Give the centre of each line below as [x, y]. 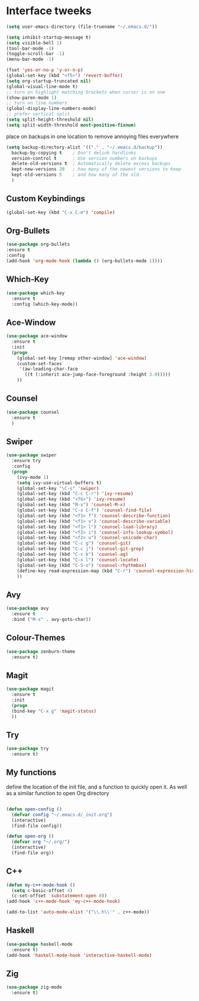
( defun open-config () [34, 809]
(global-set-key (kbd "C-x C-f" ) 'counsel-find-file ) [84, 510]
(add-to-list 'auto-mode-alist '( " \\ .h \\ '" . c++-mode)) [78, 912]
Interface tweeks [49, 11]
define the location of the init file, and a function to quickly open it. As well [97, 787]
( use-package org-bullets [38, 244]
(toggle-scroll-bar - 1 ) [36, 54]
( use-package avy [28, 609]
